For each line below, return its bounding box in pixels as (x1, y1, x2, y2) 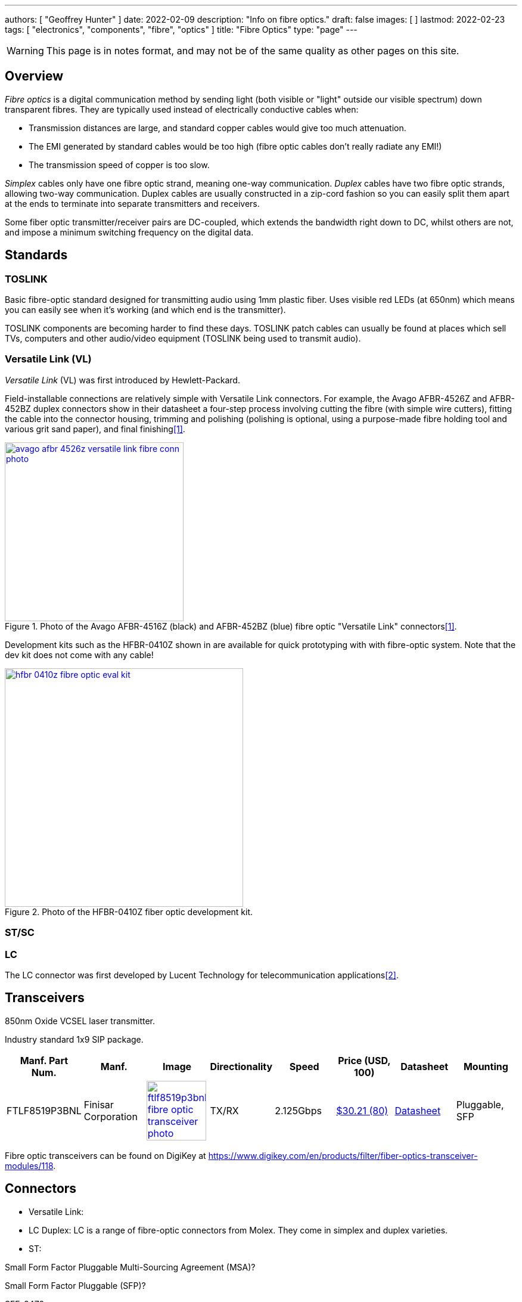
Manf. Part (20, 1054, 69, 1067)
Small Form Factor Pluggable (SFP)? (5, 1280, 146, 1291)
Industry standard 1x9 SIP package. (5, 1034, 144, 1044)
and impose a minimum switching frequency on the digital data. (5, 227, 254, 237)
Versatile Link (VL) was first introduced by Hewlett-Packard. (5, 374, 240, 385)
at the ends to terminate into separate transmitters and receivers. (5, 198, 260, 209)
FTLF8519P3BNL (7, 1104, 82, 1117)
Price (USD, (338, 1054, 391, 1067)
